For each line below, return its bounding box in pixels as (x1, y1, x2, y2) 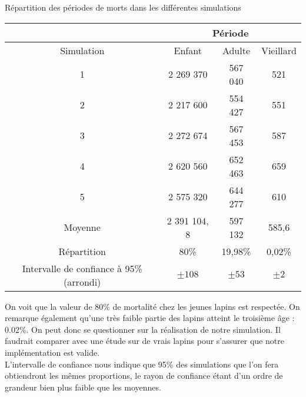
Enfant (174, 43, 202, 57)
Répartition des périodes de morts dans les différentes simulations (5, 1, 241, 13)
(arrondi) (64, 274, 101, 289)
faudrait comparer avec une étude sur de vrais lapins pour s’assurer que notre (5, 335, 284, 347)
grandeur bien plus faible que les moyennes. (5, 381, 161, 393)
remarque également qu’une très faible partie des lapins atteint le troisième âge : (5, 312, 295, 324)
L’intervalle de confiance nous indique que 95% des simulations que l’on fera (5, 358, 279, 370)
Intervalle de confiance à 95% (22, 261, 142, 275)
